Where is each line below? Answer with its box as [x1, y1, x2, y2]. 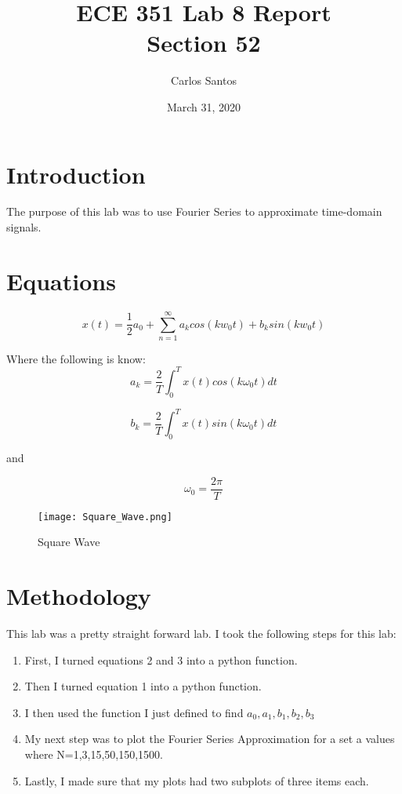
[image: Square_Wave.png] [38, 511, 172, 523]
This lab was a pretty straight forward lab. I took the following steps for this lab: [6, 625, 397, 642]
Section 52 [147, 27, 261, 59]
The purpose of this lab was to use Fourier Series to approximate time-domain [6, 203, 382, 220]
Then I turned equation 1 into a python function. [24, 678, 262, 694]
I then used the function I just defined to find [24, 704, 244, 720]
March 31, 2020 [166, 98, 241, 115]
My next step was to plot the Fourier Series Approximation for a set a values [24, 730, 395, 747]
